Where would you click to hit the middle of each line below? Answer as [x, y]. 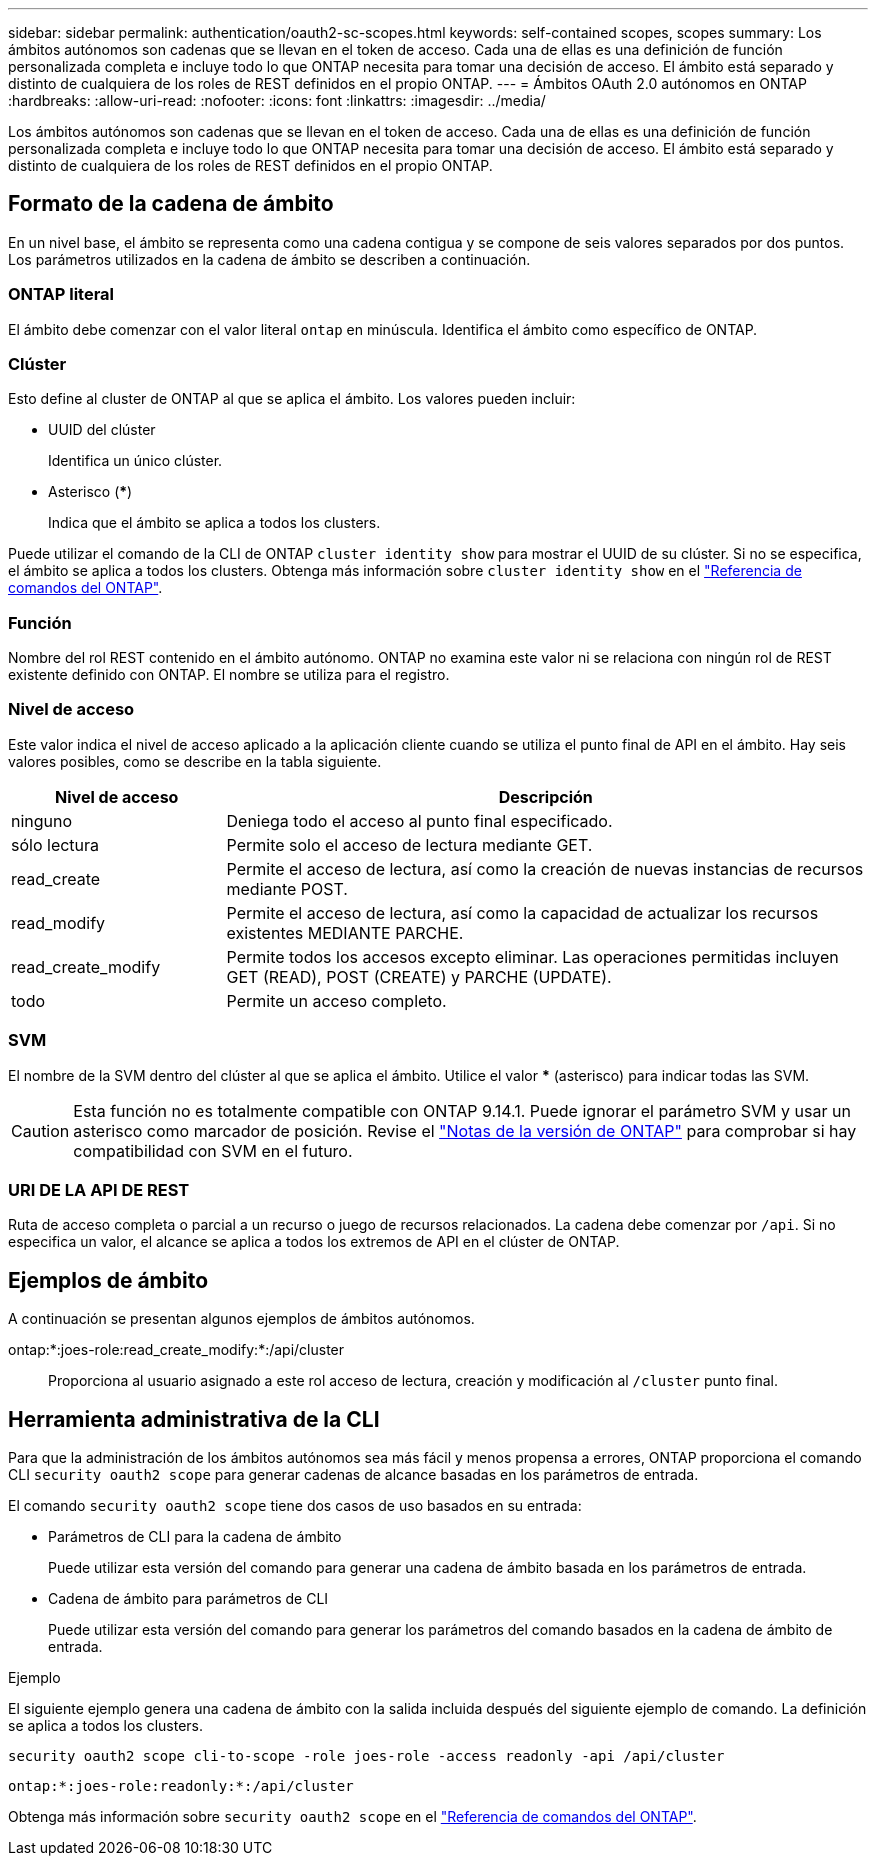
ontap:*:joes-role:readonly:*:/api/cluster [181, 1786]
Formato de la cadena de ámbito [171, 204]
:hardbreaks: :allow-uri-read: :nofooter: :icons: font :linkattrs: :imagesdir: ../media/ [277, 100]
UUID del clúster [102, 430]
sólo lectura [55, 844]
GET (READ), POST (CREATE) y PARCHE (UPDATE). [419, 976]
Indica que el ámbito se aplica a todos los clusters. [214, 523]
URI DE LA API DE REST [99, 1189]
